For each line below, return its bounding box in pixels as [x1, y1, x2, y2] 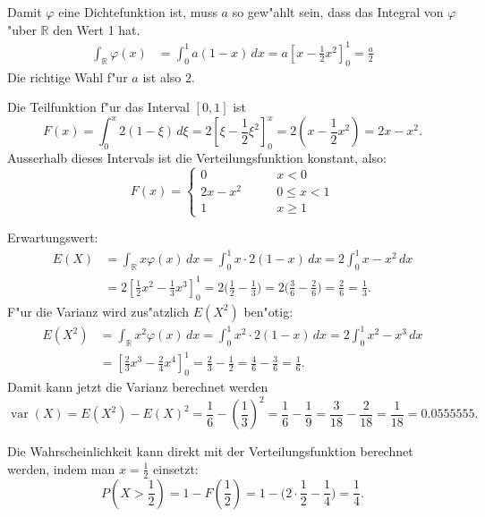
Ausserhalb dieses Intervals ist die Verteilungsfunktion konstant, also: [7, 148, 387, 166]
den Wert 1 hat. [53, 20, 140, 38]
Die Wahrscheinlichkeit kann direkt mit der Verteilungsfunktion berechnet [7, 442, 413, 461]
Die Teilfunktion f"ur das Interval [7, 97, 190, 116]
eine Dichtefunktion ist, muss [58, 3, 217, 21]
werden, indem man [7, 459, 115, 478]
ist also [142, 67, 182, 86]
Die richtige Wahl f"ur [7, 67, 128, 86]
